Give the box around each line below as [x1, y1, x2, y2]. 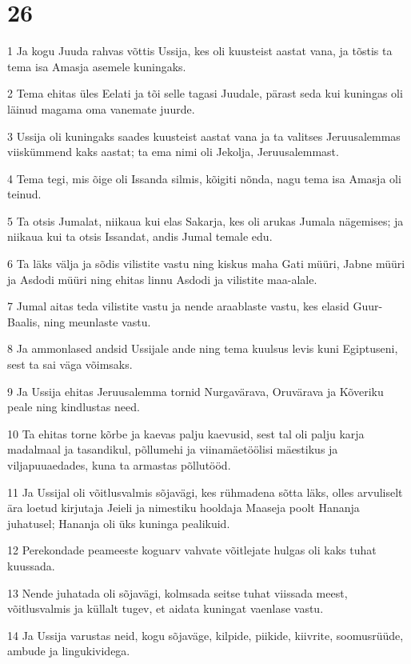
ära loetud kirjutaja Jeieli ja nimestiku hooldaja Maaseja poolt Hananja [7, 499, 360, 516]
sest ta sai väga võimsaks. [7, 356, 133, 373]
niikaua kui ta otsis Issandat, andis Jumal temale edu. [7, 228, 273, 245]
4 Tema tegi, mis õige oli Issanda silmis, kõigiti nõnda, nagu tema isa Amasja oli [7, 170, 401, 186]
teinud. [7, 186, 42, 202]
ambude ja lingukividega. [7, 642, 130, 659]
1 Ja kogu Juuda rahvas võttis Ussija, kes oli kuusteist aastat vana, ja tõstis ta [7, 42, 393, 59]
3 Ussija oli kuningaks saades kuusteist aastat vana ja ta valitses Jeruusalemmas [7, 127, 401, 144]
